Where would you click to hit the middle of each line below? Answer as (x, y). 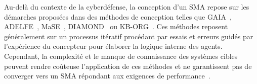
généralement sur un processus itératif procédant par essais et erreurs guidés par (129, 36)
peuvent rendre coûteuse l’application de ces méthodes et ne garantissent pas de (128, 66)
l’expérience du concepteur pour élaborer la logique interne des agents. (113, 46)
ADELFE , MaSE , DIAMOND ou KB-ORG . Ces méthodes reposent (116, 26)
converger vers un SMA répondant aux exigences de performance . (107, 76)
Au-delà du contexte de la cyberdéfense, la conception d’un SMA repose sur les (127, 7)
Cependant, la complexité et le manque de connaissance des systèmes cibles (121, 56)
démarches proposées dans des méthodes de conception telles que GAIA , (118, 16)
